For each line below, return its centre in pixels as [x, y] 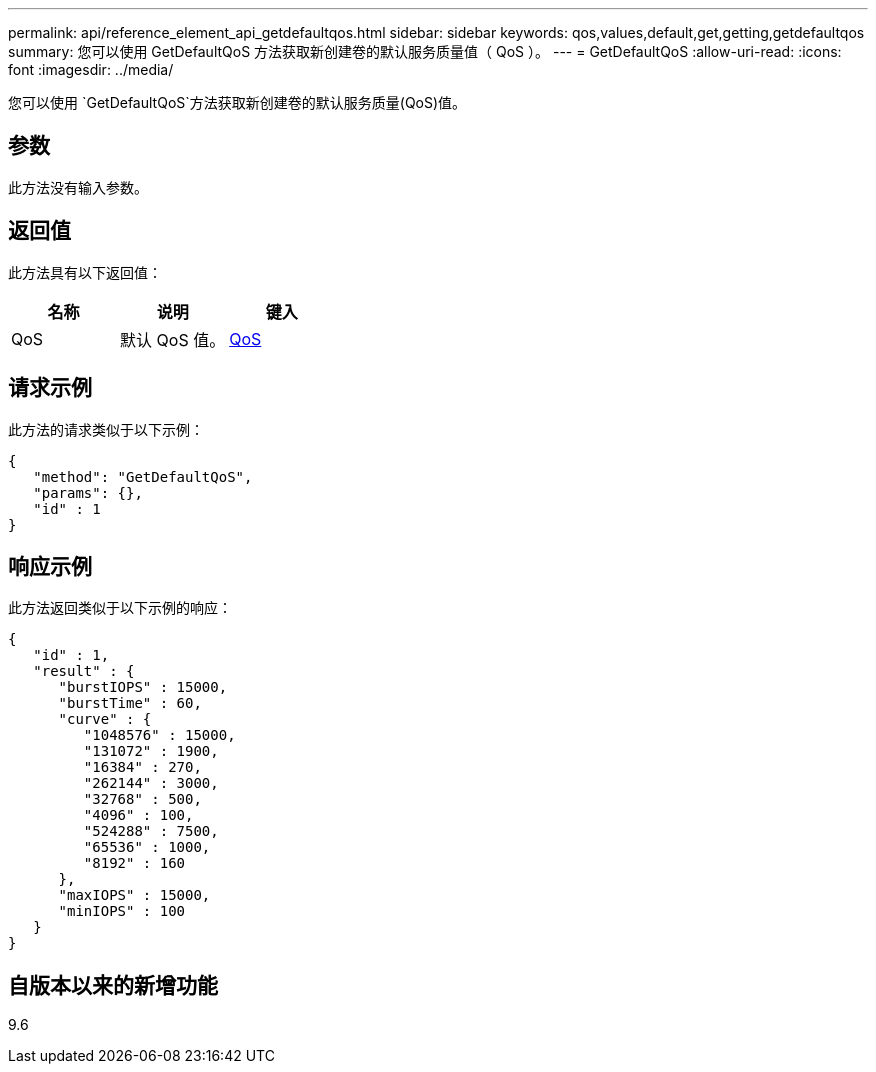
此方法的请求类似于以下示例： [106, 429]
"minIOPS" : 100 [122, 911]
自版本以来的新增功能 [113, 985]
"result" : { [84, 671]
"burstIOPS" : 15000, [143, 687]
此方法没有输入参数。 [78, 187]
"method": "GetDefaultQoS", [143, 476]
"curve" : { [105, 719]
